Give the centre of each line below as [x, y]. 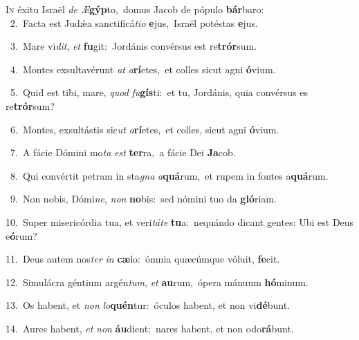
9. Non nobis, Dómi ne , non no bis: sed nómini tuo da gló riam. [143, 199]
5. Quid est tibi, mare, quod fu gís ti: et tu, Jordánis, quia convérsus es [159, 92]
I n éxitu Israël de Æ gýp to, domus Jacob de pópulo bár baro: [135, 9]
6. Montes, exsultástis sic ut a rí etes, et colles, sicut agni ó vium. [145, 129]
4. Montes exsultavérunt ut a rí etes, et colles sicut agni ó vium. [143, 69]
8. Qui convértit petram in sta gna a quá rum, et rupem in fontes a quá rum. [169, 175]
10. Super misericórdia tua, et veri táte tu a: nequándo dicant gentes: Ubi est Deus [180, 221]
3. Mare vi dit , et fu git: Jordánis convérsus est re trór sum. [134, 46]
